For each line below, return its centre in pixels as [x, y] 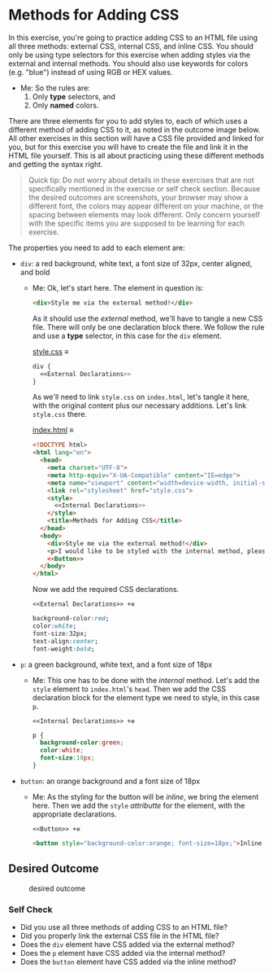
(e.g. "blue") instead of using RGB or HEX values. [91, 72]
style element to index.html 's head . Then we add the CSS [129, 689]
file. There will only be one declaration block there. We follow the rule [148, 327]
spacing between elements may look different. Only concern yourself [144, 214]
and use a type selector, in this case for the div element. [127, 335]
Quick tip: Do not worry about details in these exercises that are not [141, 180]
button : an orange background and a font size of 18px [110, 781]
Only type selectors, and [74, 96]
